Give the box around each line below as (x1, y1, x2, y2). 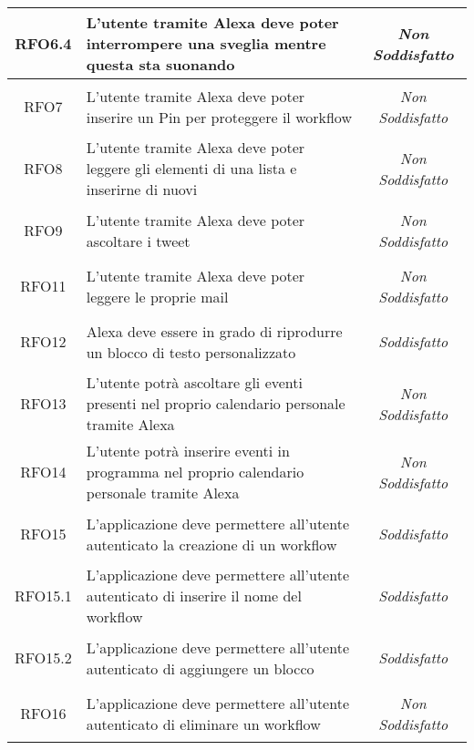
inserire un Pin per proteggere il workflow (86, 106, 352, 128)
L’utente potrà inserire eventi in (86, 440, 290, 461)
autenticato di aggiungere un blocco (86, 657, 314, 679)
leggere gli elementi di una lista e (86, 158, 297, 179)
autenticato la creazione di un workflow (86, 533, 337, 555)
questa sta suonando (86, 54, 235, 75)
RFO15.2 (15, 647, 72, 668)
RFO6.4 (15, 33, 72, 54)
